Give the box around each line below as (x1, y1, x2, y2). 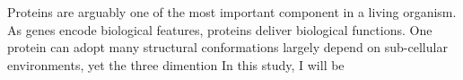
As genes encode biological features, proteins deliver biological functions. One (7, 20, 432, 39)
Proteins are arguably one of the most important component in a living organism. (7, 3, 457, 21)
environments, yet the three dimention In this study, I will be (7, 55, 345, 74)
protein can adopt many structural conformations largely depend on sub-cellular (7, 38, 448, 57)
